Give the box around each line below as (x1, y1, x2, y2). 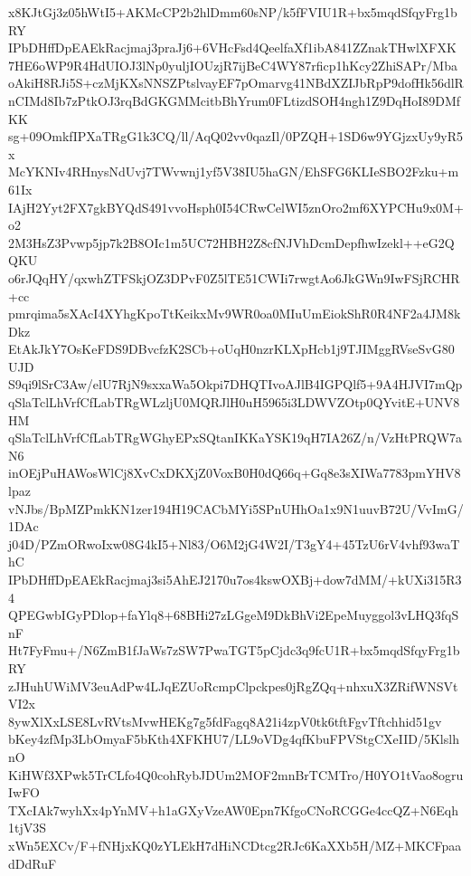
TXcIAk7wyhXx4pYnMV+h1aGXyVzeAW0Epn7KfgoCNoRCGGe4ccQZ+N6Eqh (8, 800, 458, 819)
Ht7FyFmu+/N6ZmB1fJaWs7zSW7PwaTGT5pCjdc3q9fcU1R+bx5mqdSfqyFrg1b (8, 641, 460, 660)
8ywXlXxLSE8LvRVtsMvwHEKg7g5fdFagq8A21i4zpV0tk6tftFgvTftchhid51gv (8, 711, 442, 730)
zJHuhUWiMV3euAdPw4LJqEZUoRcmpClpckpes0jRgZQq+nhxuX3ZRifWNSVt (8, 676, 458, 695)
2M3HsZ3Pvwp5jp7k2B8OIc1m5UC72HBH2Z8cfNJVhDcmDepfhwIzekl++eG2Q (8, 233, 455, 252)
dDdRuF (8, 853, 57, 872)
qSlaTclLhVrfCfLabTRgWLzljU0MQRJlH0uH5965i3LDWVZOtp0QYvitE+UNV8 (8, 393, 460, 412)
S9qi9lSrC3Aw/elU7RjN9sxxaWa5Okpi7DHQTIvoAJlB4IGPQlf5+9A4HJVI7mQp (8, 375, 463, 394)
